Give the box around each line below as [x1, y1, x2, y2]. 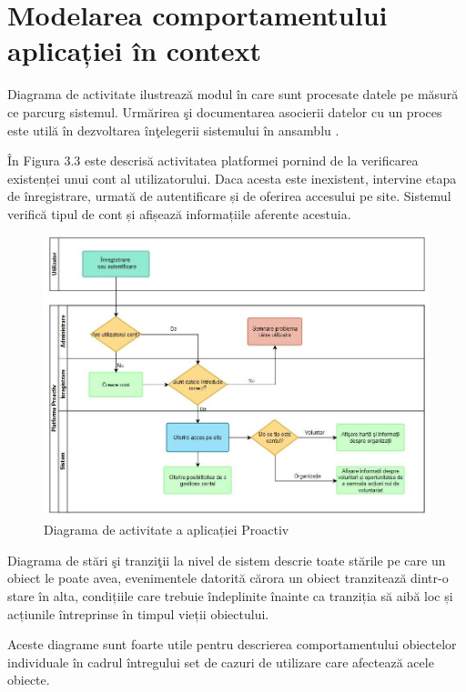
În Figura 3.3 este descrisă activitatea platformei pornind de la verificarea [7, 151, 419, 170]
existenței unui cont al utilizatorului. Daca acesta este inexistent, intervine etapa [7, 168, 457, 187]
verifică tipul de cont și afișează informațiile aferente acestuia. [7, 204, 351, 223]
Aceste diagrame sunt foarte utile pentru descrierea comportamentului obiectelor [7, 635, 457, 654]
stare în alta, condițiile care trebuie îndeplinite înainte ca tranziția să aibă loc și [7, 587, 453, 606]
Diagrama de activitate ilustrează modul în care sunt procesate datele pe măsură [7, 85, 459, 104]
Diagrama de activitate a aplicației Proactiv [44, 520, 289, 539]
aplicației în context [7, 32, 261, 69]
